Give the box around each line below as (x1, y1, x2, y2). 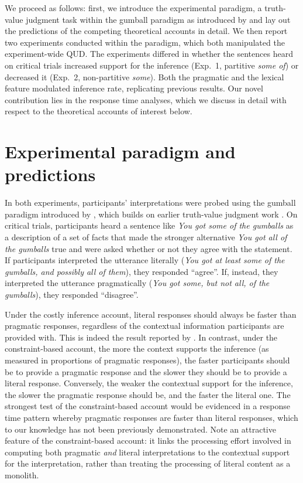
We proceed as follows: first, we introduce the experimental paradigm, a (5, 2, 262, 13)
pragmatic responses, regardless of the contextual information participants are (5, 319, 284, 332)
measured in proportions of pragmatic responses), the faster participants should (5, 353, 290, 366)
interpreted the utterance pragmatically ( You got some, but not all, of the (5, 277, 270, 289)
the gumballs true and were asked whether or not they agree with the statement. (5, 242, 292, 254)
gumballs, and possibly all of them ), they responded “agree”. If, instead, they (5, 265, 278, 277)
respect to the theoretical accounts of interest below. (5, 105, 192, 117)
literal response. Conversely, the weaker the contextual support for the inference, (5, 377, 293, 389)
